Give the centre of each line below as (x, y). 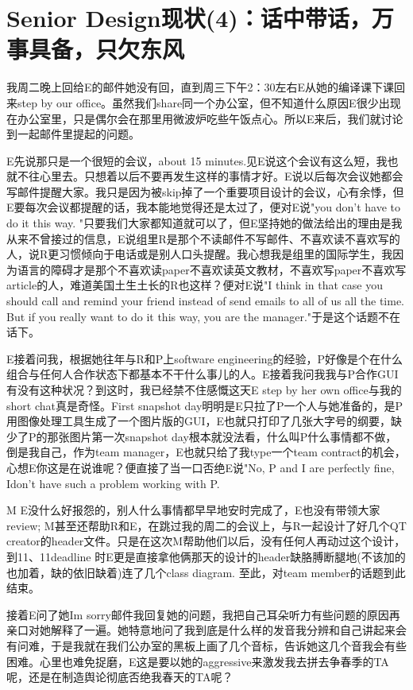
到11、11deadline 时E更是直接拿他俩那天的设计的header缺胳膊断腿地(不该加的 (206, 556)
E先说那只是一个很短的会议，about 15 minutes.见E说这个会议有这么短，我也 (203, 160)
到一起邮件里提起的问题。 (73, 134)
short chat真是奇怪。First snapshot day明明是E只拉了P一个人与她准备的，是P (205, 405)
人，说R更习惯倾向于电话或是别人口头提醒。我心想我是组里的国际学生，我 (200, 254)
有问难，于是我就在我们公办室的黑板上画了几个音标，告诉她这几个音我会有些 (206, 645)
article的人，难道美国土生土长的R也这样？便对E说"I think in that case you (195, 285)
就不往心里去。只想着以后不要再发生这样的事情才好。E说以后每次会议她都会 (205, 176)
